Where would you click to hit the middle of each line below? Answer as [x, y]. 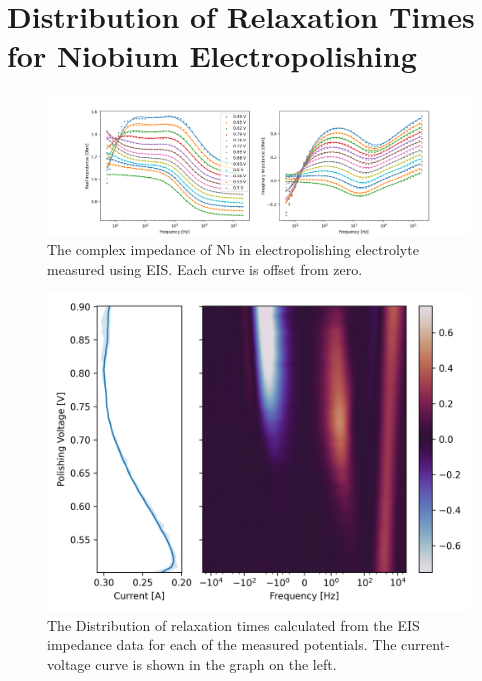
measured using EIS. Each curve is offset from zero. [205, 268]
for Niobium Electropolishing [212, 55]
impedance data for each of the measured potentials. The [222, 644]
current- [425, 644]
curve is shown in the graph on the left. [216, 664]
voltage [69, 664]
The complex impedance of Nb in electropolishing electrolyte [233, 249]
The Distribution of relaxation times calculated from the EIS [233, 624]
